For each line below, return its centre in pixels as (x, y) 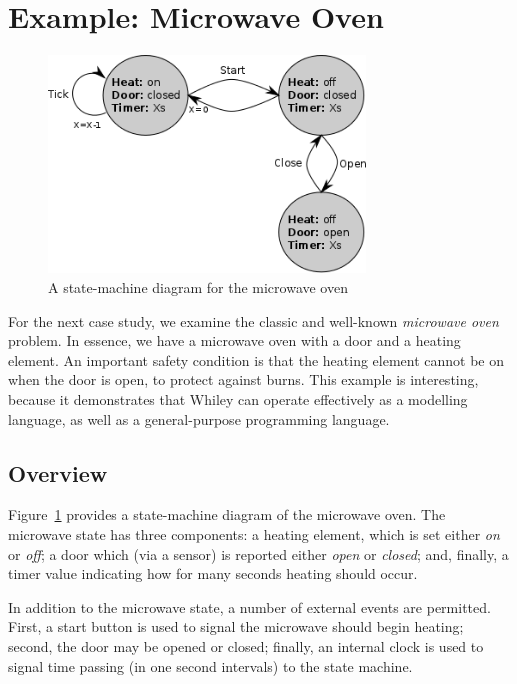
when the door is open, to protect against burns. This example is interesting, (243, 379)
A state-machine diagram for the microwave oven (198, 287)
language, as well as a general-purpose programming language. (199, 418)
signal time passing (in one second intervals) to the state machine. (210, 665)
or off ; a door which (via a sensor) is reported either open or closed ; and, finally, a (258, 553)
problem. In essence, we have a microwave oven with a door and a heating (234, 340)
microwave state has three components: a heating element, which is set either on (254, 533)
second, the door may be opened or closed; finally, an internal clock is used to (246, 645)
